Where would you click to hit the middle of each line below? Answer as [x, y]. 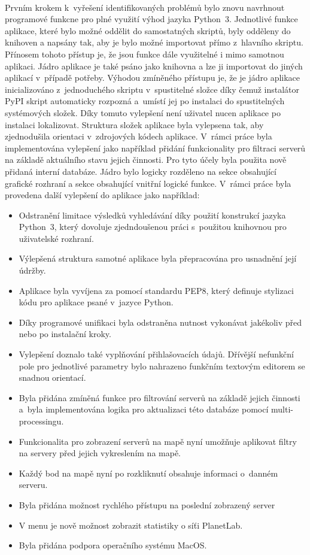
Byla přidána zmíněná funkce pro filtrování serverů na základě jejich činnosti [159, 397]
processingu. [41, 421]
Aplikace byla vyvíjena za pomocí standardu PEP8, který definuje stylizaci [156, 290]
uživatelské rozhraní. [56, 238]
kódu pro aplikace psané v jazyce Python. [96, 302]
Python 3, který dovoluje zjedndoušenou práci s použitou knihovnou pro [153, 227]
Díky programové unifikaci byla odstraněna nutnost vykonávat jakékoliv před [160, 322]
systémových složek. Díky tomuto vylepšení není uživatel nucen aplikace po [143, 112]
